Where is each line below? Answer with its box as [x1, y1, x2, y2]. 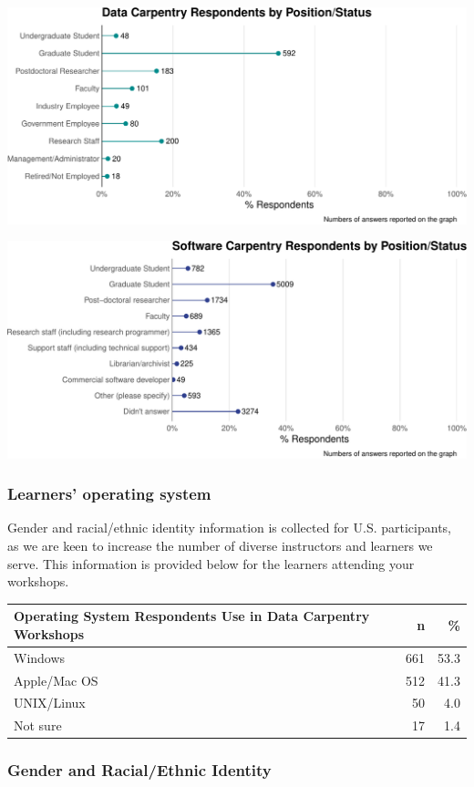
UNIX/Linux [14, 693, 86, 712]
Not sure [14, 716, 62, 735]
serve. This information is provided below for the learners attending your [7, 554, 415, 573]
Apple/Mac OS [14, 670, 98, 689]
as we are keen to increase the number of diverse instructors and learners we [7, 535, 433, 554]
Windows [14, 647, 66, 667]
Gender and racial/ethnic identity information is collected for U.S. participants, [7, 518, 452, 537]
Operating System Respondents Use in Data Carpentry [14, 606, 370, 626]
